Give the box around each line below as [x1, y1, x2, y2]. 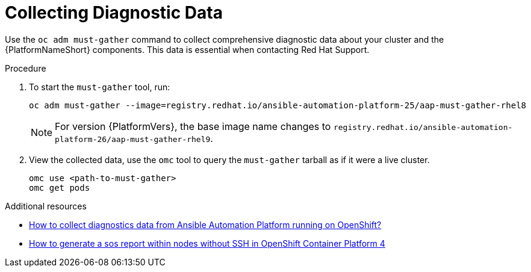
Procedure [5, 63, 46, 73]
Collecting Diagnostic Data [5, 2, 223, 23]
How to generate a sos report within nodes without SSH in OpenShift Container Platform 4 [29, 238, 385, 249]
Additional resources [5, 200, 87, 211]
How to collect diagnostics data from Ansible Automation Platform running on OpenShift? [29, 219, 382, 230]
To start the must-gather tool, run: [29, 81, 170, 92]
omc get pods [29, 182, 90, 193]
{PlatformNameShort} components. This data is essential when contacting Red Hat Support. [5, 44, 370, 55]
